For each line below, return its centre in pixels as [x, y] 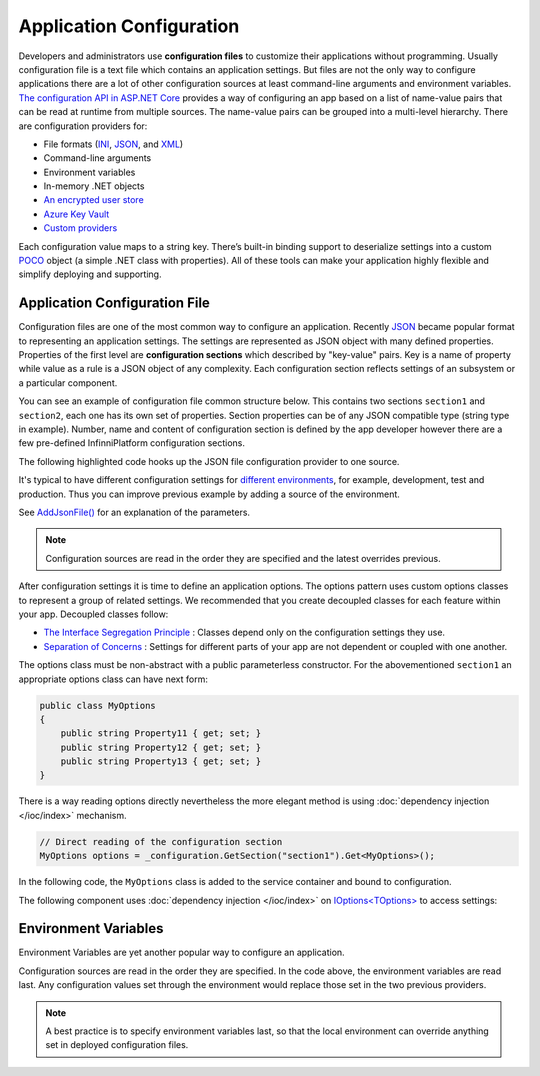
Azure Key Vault [76, 214]
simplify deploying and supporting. [90, 274]
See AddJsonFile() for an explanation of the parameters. [134, 512]
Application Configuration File [114, 303]
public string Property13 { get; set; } [161, 761]
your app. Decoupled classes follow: [93, 614]
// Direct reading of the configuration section [161, 841]
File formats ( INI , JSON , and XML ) [113, 144]
